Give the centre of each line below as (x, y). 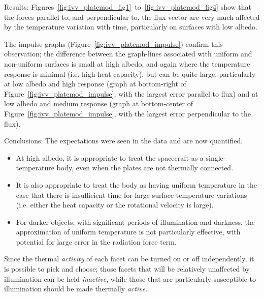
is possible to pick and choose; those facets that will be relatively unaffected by (127, 269)
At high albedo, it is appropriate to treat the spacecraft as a (110, 157)
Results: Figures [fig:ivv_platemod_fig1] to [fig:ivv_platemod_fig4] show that (128, 7)
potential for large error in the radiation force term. (96, 241)
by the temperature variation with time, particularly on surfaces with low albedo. (131, 27)
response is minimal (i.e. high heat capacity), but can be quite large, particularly (130, 73)
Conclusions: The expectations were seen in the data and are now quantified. (124, 141)
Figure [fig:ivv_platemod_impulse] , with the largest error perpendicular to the (128, 113)
